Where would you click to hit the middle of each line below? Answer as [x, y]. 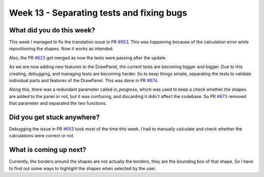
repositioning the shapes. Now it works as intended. [61, 49]
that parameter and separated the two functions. [58, 103]
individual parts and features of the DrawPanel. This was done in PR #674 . [84, 80]
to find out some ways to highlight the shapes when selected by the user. [83, 168]
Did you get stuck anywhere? [55, 117]
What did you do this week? [52, 30]
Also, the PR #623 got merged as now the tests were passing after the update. [88, 58]
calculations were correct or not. [42, 136]
